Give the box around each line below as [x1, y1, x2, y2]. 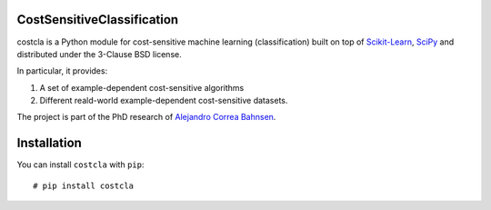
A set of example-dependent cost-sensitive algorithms [39, 82, 245, 93]
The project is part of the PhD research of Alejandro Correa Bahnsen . [16, 112, 276, 123]
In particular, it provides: [16, 65, 108, 76]
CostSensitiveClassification [16, 12, 179, 27]
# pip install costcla [33, 180, 135, 191]
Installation [16, 135, 82, 151]
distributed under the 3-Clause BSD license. [16, 48, 182, 59]
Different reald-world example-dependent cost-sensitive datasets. [39, 95, 288, 106]
